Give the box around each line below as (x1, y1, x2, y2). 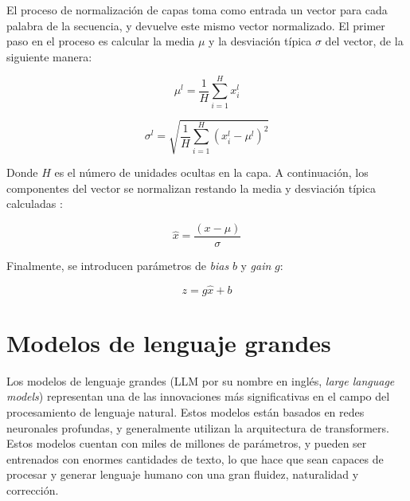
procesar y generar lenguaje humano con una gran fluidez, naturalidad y (6, 466, 359, 483)
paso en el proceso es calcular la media (6, 33, 195, 49)
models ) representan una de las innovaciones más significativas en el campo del (6, 388, 390, 405)
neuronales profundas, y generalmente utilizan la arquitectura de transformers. (6, 419, 389, 436)
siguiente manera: (6, 48, 92, 65)
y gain (240, 256, 271, 273)
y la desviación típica (209, 33, 312, 49)
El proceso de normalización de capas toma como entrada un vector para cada (6, 2, 388, 18)
